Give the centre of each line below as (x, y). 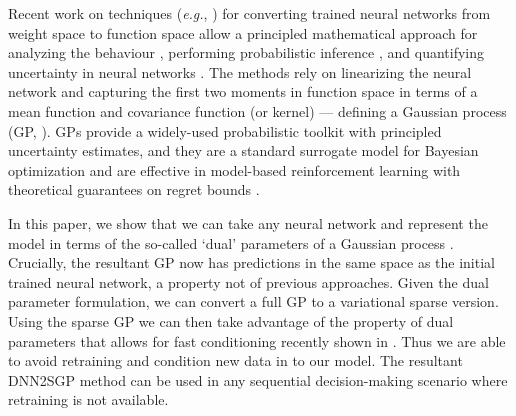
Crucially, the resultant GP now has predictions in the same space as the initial (251, 262)
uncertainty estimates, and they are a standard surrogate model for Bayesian (243, 150)
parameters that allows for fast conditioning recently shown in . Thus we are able (257, 340)
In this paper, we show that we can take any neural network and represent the (248, 222)
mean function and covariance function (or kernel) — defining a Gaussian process (257, 110)
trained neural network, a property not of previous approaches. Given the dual (248, 281)
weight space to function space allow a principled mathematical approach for (243, 32)
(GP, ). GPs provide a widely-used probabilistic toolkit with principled (225, 130)
